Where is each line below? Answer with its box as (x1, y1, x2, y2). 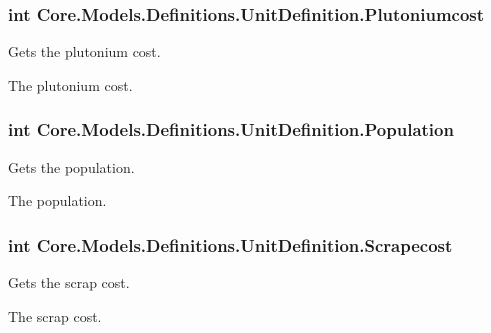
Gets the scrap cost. (8, 272, 130, 293)
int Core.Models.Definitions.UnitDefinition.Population (8, 117, 454, 142)
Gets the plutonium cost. (8, 41, 161, 62)
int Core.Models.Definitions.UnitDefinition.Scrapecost (8, 232, 453, 257)
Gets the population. (8, 156, 135, 177)
